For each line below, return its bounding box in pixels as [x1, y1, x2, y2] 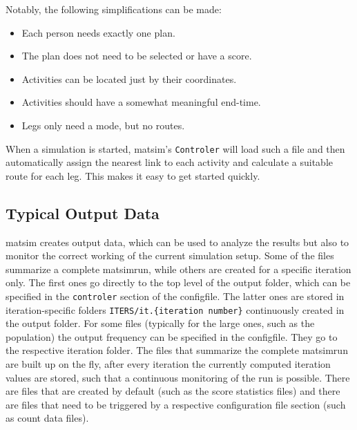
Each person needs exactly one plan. [21, 25, 175, 39]
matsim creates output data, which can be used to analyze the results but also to [6, 234, 349, 249]
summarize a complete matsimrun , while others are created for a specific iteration [6, 261, 351, 276]
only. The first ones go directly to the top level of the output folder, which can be [6, 275, 351, 290]
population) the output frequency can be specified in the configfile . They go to [6, 329, 338, 344]
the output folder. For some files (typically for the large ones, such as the [6, 316, 315, 330]
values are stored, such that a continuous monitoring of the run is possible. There [6, 370, 350, 384]
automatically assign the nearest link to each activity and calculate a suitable [6, 155, 333, 169]
